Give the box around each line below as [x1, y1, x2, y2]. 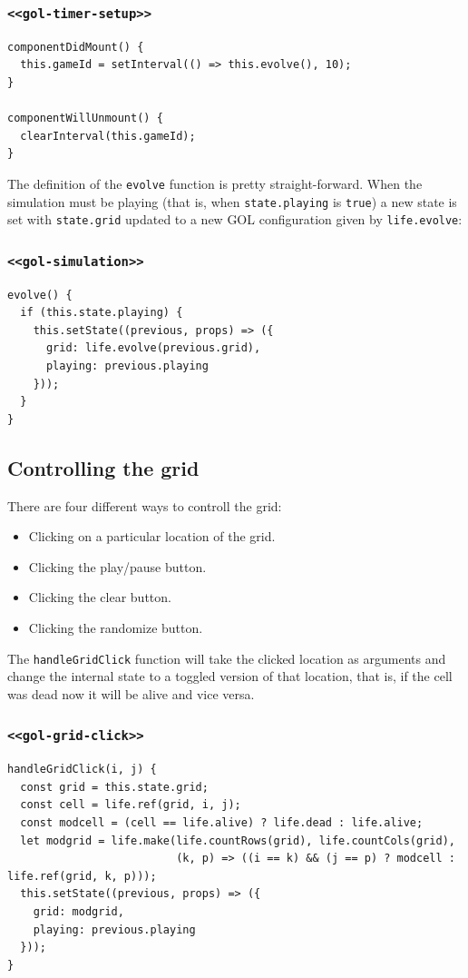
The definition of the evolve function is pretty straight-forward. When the [7, 173, 423, 193]
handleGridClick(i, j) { [7, 763, 157, 776]
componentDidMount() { [7, 40, 144, 54]
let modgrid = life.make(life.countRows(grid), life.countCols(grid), [20, 834, 455, 847]
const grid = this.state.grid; [20, 780, 209, 794]
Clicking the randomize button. [28, 618, 203, 637]
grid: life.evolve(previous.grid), [45, 341, 261, 355]
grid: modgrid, [33, 904, 124, 918]
